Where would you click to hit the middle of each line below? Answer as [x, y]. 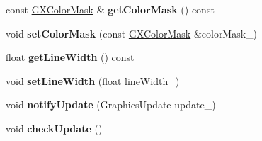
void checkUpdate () [54, 128]
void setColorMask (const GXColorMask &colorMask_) [132, 33]
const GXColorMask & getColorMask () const [110, 9]
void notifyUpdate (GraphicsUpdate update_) [111, 105]
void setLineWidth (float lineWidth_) [93, 80]
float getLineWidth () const [70, 57]
